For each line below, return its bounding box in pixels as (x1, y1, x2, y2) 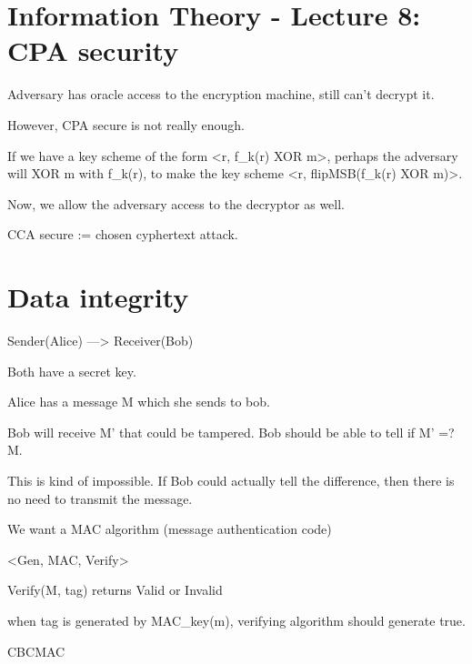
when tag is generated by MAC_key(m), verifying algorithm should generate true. (7, 610, 466, 629)
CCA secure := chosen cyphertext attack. (7, 225, 238, 244)
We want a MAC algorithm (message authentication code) (7, 519, 332, 538)
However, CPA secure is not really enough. (7, 115, 246, 134)
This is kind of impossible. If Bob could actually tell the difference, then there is (7, 470, 455, 489)
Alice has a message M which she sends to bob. (7, 392, 270, 411)
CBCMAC (7, 641, 65, 660)
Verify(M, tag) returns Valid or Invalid (7, 580, 223, 599)
